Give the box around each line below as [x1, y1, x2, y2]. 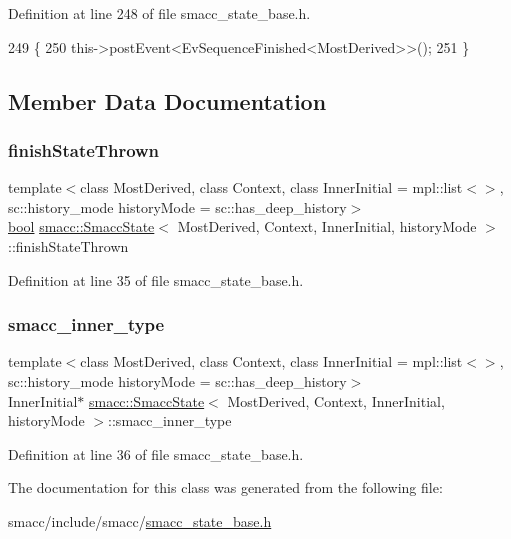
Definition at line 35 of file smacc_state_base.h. [8, 269, 304, 290]
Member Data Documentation [8, 85, 327, 116]
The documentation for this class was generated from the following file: [8, 477, 443, 498]
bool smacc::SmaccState [8, 216, 155, 237]
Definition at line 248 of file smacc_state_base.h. [8, 3, 311, 23]
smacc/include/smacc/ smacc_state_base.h [8, 510, 272, 531]
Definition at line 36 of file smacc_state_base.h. [8, 443, 304, 464]
